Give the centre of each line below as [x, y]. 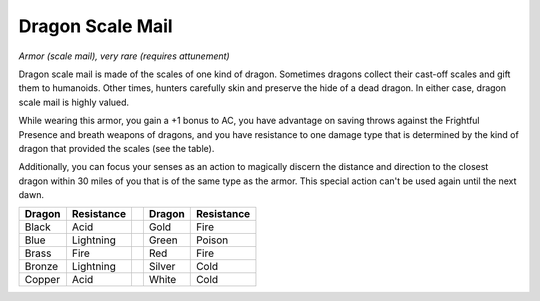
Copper [42, 280]
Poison [212, 240]
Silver [162, 267]
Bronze [41, 267]
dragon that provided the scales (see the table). [116, 148]
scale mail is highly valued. [74, 102]
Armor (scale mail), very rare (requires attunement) [124, 56]
